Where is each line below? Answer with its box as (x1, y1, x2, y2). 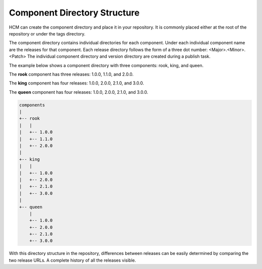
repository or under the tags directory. (9, 31, 86, 36)
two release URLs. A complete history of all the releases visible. (9, 257, 136, 263)
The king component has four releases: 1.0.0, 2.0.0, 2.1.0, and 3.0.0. (9, 80, 144, 86)
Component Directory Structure (9, 7, 140, 18)
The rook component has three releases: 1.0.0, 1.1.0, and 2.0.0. (9, 71, 133, 77)
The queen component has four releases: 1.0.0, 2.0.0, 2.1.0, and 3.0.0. (9, 89, 148, 95)
